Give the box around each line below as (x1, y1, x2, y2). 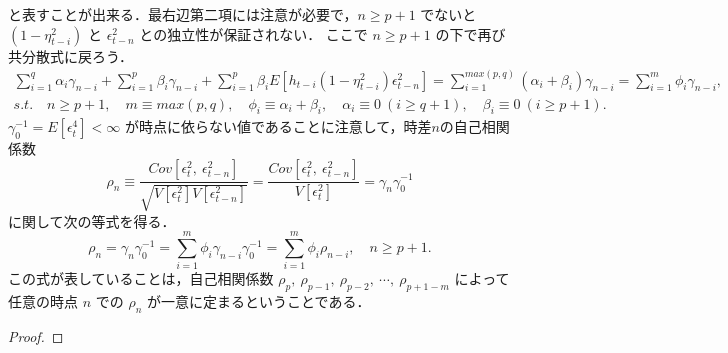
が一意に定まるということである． (146, 291, 371, 312)
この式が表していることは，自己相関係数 (8, 268, 274, 289)
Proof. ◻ (8, 325, 64, 346)
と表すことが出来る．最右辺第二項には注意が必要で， (8, 4, 358, 24)
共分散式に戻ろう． (8, 45, 133, 66)
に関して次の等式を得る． (8, 210, 176, 231)
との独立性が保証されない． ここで (139, 23, 368, 44)
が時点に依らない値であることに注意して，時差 (124, 116, 432, 137)
